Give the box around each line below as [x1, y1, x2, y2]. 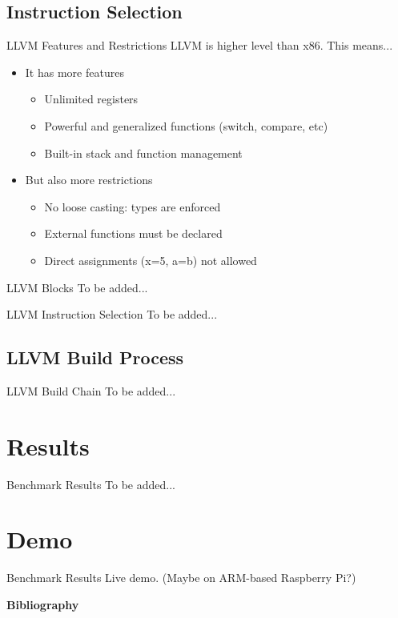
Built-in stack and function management [44, 144, 243, 161]
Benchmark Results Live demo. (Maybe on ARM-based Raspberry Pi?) [6, 569, 356, 586]
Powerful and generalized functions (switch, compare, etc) [44, 117, 328, 134]
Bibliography [6, 596, 79, 612]
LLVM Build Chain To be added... [6, 382, 176, 399]
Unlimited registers [44, 90, 139, 107]
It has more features [25, 63, 124, 80]
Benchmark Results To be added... [6, 476, 175, 492]
